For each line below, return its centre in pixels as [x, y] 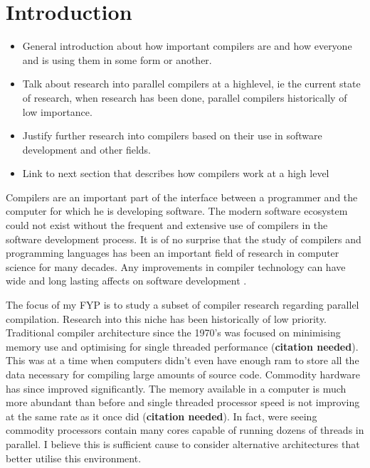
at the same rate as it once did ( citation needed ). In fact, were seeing [162, 416]
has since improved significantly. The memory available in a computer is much [176, 388]
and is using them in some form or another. [117, 59]
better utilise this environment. [74, 458]
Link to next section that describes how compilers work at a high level [176, 173]
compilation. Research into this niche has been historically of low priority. [166, 318]
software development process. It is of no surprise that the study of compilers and [184, 239]
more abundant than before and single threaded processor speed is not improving [183, 402]
